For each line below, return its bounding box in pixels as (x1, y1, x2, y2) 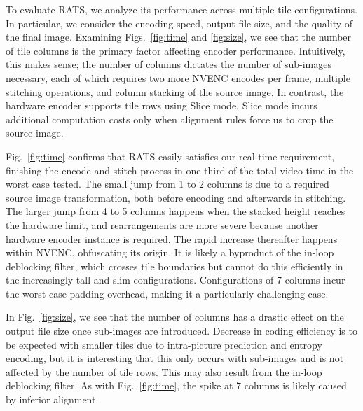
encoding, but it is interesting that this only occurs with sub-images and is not (6, 351, 344, 365)
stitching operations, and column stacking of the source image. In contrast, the (6, 84, 344, 99)
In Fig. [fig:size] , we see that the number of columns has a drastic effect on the (6, 309, 344, 324)
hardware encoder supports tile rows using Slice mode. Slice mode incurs (6, 98, 317, 113)
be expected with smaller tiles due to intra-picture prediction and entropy (6, 337, 322, 351)
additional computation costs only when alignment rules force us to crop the (6, 111, 334, 126)
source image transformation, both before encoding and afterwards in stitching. (6, 190, 346, 204)
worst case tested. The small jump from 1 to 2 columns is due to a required (6, 176, 329, 191)
